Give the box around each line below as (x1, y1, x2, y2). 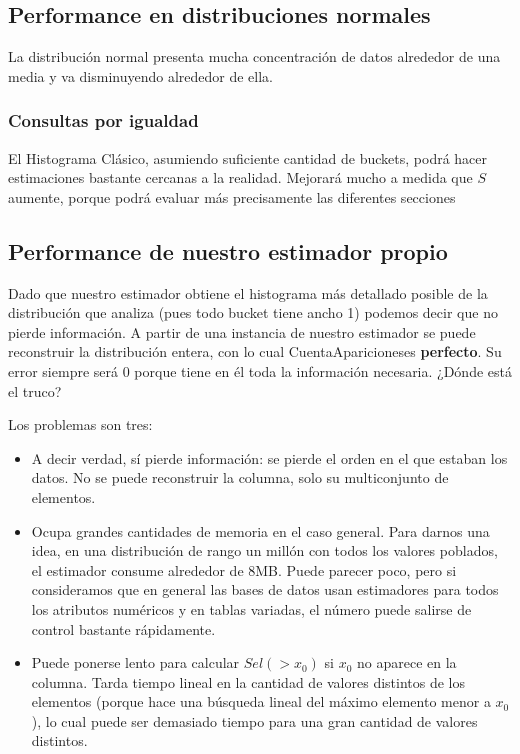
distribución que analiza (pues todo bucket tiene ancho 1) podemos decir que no (8, 302, 498, 323)
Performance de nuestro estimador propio (8, 235, 448, 266)
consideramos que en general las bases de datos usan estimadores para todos (31, 579, 499, 600)
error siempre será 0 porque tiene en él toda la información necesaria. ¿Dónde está (8, 360, 512, 381)
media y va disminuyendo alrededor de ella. (8, 65, 273, 86)
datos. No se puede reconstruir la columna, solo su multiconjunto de (31, 467, 449, 488)
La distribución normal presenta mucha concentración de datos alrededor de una (8, 46, 501, 67)
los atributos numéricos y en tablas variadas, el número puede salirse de (31, 598, 472, 619)
